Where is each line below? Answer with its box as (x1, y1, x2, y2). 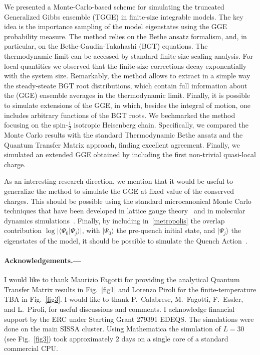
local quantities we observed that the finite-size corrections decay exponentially (4, 60, 247, 71)
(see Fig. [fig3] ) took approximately (4, 333, 114, 343)
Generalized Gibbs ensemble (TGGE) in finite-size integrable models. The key (4, 11, 243, 22)
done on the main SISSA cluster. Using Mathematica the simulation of (4, 323, 221, 334)
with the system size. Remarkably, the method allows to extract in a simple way (4, 70, 250, 81)
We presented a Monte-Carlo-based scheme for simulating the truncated (4, 2, 224, 12)
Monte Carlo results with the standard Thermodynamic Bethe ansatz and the (4, 129, 243, 140)
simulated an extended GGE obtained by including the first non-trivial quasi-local (4, 149, 256, 160)
